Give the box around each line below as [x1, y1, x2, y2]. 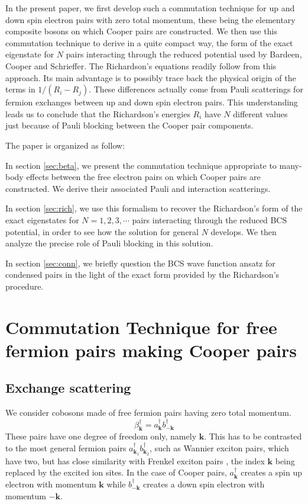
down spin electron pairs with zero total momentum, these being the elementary [5, 13, 296, 25]
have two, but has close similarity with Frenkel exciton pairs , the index [5, 454, 265, 467]
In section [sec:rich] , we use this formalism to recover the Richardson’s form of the [5, 202, 303, 214]
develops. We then [210, 225, 277, 237]
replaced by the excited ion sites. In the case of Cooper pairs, [5, 466, 227, 479]
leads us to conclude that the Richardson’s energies [5, 107, 190, 120]
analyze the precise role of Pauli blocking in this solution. [5, 237, 213, 249]
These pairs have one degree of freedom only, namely [5, 430, 197, 442]
